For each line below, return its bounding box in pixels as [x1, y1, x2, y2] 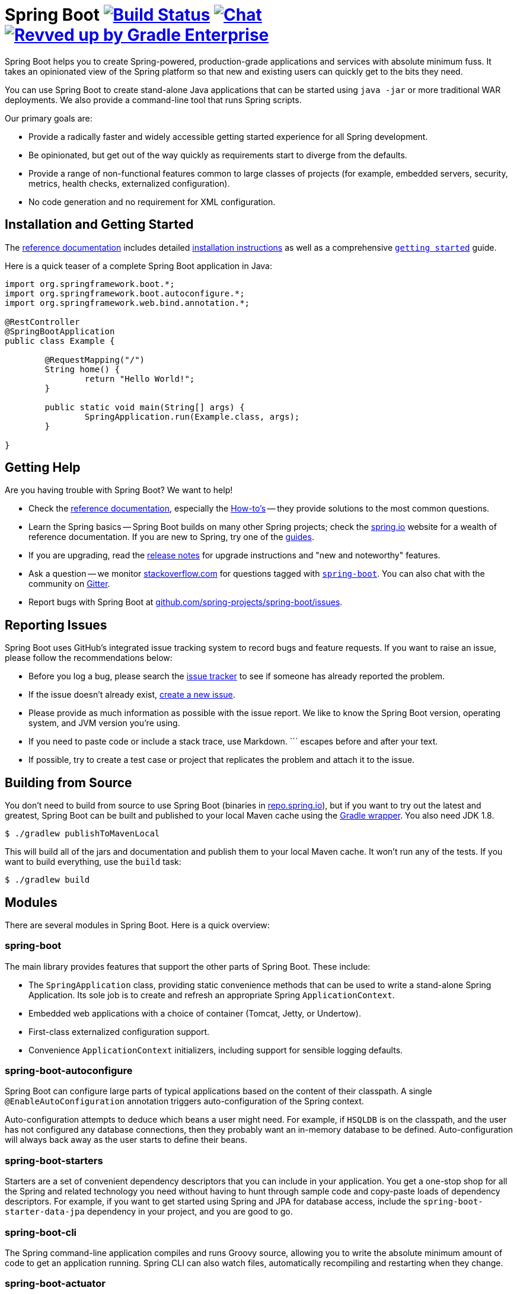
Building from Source [5, 775, 132, 790]
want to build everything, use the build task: [5, 857, 181, 867]
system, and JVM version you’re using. [28, 718, 180, 729]
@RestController [5, 317, 80, 327]
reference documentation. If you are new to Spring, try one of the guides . [28, 532, 314, 542]
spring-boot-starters [5, 1154, 103, 1167]
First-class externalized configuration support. [28, 1026, 210, 1037]
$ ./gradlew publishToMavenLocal [5, 829, 160, 839]
